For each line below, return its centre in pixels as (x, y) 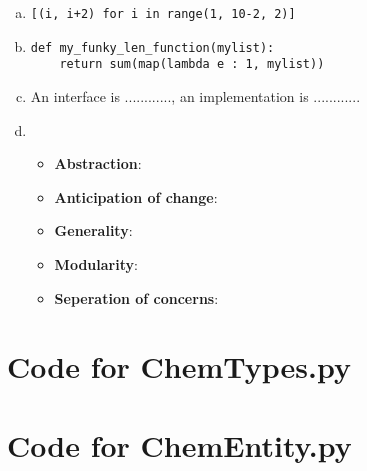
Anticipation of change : (136, 196)
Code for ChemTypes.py (179, 366)
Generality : (93, 230)
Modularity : (96, 263)
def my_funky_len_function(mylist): (152, 47)
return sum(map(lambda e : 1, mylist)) (192, 64)
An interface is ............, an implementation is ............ (195, 95)
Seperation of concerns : (136, 297)
